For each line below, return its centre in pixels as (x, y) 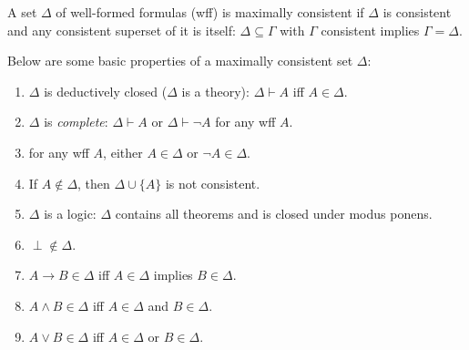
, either (123, 152)
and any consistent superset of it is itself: (122, 30)
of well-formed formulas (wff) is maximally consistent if (210, 12)
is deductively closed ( (106, 91)
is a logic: (70, 214)
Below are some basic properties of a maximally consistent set (180, 61)
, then (94, 183)
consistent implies (370, 30)
